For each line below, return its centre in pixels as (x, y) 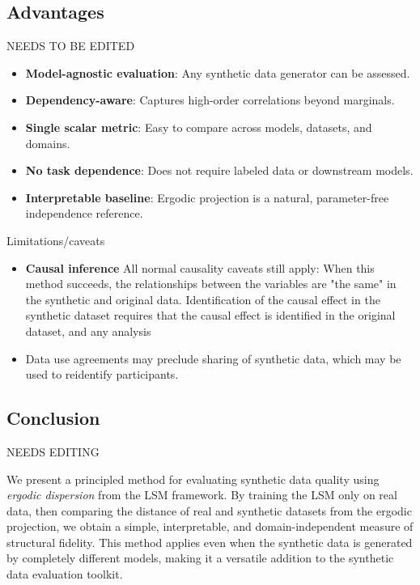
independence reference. (84, 213)
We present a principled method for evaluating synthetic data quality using (193, 479)
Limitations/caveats (56, 240)
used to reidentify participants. (102, 374)
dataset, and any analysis (88, 331)
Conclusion (53, 418)
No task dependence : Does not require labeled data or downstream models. (219, 170)
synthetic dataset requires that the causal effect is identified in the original (210, 315)
